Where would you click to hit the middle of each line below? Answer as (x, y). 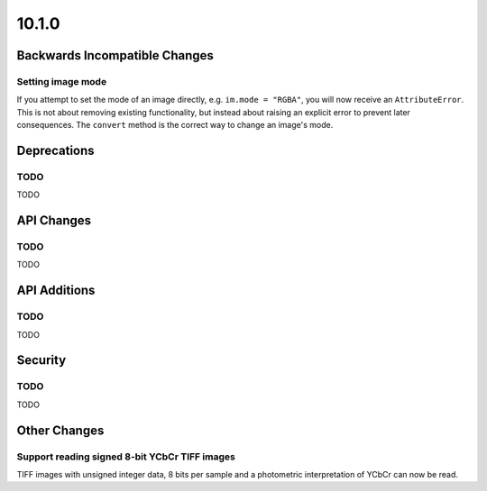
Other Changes (60, 430)
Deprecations (55, 150)
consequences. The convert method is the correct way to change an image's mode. (175, 125)
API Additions (56, 291)
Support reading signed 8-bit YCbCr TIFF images (126, 457)
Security (41, 360)
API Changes (54, 221)
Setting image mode (62, 81)
